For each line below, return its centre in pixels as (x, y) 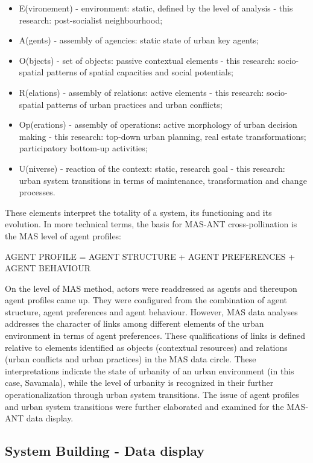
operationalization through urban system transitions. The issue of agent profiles (152, 395)
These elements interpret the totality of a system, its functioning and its (138, 212)
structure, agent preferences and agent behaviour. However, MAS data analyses (151, 311)
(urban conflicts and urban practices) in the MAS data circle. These (131, 359)
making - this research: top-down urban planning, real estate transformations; (163, 136)
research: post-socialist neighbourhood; (91, 20)
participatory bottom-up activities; (83, 148)
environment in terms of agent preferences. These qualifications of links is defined (155, 335)
